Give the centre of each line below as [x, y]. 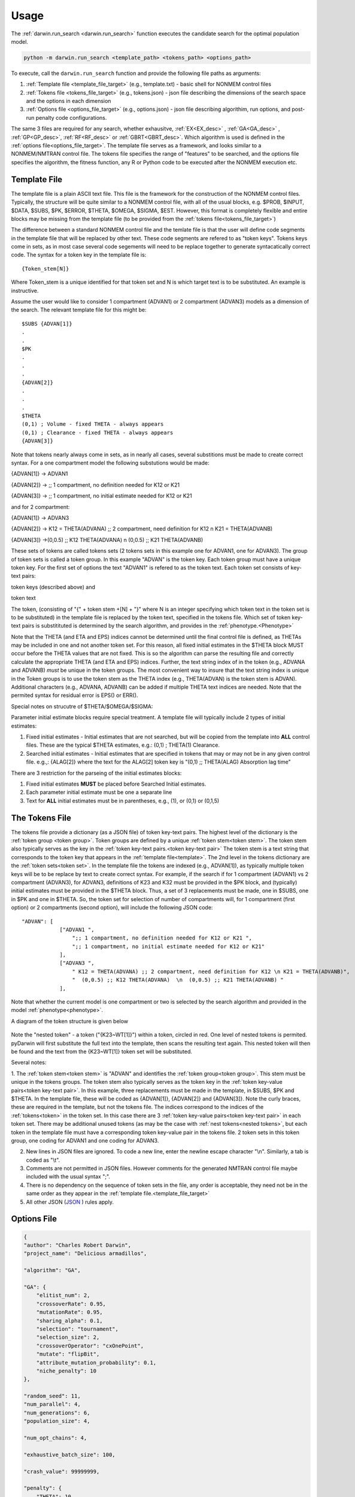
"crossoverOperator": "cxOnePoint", [90, 1346]
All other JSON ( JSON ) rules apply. [70, 1202]
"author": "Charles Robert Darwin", [78, 1245]
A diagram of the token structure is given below [70, 1021]
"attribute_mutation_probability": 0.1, [96, 1363]
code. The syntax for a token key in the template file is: [79, 255]
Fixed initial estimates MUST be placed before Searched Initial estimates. [116, 784]
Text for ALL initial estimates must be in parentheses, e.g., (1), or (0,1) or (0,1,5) [123, 801]
